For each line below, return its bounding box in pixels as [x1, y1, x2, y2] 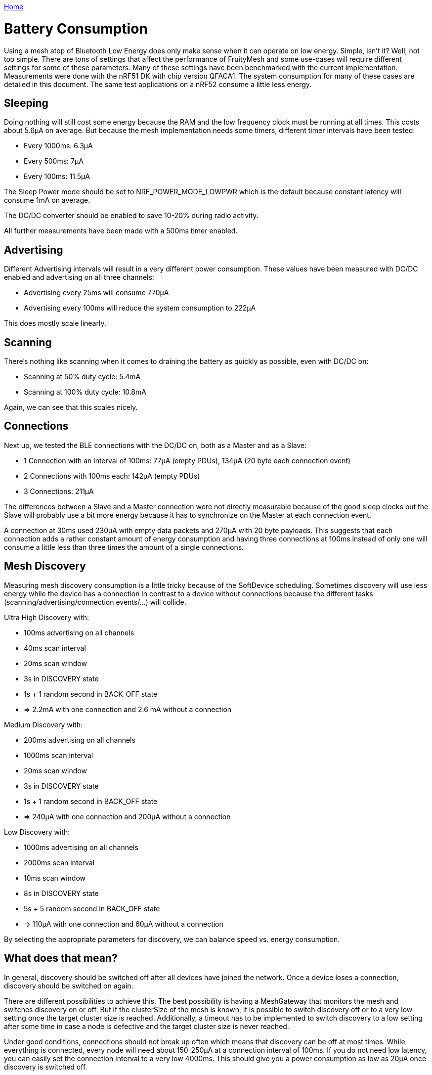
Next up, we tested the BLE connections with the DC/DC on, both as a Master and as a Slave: [4, 441, 307, 449]
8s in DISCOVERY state [24, 889, 99, 897]
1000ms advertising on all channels [24, 843, 138, 851]
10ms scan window [24, 873, 86, 882]
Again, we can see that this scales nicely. [4, 403, 138, 412]
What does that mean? [4, 952, 118, 965]
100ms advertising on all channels [24, 628, 134, 637]
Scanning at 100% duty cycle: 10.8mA [24, 388, 146, 397]
